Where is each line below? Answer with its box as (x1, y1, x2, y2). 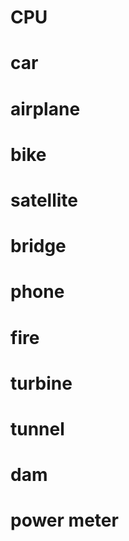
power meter (10, 509, 119, 532)
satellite (10, 189, 79, 211)
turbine (10, 372, 73, 395)
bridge (10, 235, 67, 258)
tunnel (10, 417, 65, 440)
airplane (10, 97, 81, 120)
